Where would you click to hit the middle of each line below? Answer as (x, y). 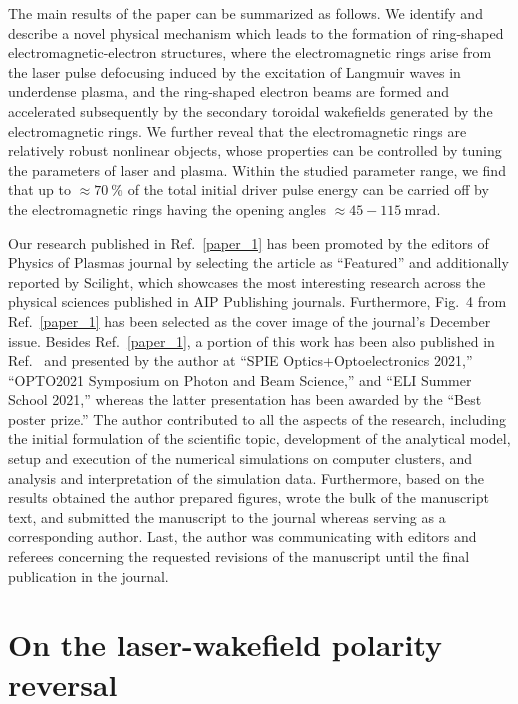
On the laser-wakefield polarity (225, 644)
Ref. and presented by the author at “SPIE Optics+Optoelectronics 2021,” (240, 360)
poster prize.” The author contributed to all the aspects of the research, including (257, 418)
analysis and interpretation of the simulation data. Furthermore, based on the (246, 477)
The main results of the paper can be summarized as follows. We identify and (245, 13)
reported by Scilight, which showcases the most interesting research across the (247, 281)
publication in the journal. (88, 575)
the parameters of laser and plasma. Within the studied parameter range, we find (257, 169)
